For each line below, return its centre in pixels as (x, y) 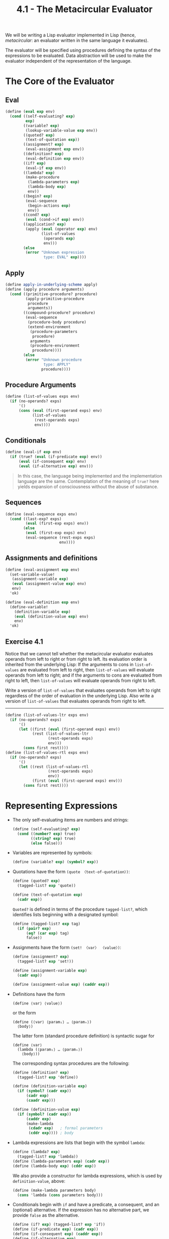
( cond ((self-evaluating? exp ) (43, 116)
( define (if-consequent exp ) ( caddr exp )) (58, 1234)
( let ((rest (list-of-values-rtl (54, 767)
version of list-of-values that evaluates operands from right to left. (76, 701)
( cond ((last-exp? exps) (36, 519)
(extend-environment (49, 327)
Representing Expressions (61, 806)
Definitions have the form (39, 994)
